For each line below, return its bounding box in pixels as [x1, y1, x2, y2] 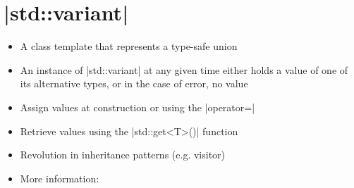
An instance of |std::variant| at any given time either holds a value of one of [20, 62, 348, 77]
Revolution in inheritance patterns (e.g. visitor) [20, 147, 226, 162]
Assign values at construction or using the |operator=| [20, 99, 255, 114]
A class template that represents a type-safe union [20, 39, 238, 54]
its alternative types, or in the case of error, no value [20, 76, 248, 91]
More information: [20, 170, 99, 185]
